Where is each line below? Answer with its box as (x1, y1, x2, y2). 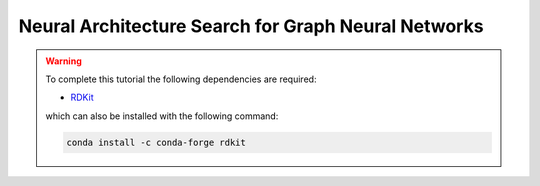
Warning (45, 55, 82, 67)
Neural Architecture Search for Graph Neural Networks (18, 15, 484, 37)
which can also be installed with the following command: (45, 110, 279, 122)
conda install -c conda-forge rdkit (66, 136, 247, 148)
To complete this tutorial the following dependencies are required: (45, 73, 317, 85)
